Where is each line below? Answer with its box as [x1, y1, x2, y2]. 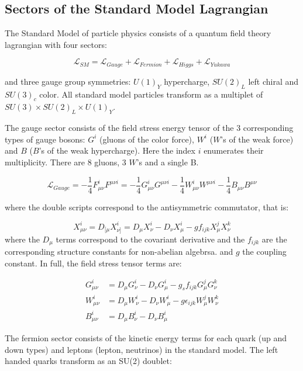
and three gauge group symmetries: [5, 75, 131, 87]
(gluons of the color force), [99, 133, 194, 145]
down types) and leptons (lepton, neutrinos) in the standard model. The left [5, 343, 278, 355]
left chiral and [248, 75, 299, 87]
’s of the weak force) [221, 133, 294, 145]
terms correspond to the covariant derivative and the [56, 233, 245, 245]
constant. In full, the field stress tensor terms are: [5, 256, 182, 269]
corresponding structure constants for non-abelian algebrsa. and [5, 245, 233, 257]
